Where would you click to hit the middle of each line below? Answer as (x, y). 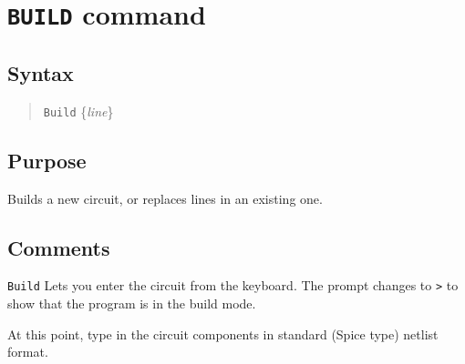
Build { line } (78, 111)
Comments (59, 247)
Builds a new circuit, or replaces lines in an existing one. (165, 198)
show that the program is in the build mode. (132, 303)
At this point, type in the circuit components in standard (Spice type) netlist (223, 334)
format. (28, 352)
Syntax (41, 72)
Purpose (47, 160)
